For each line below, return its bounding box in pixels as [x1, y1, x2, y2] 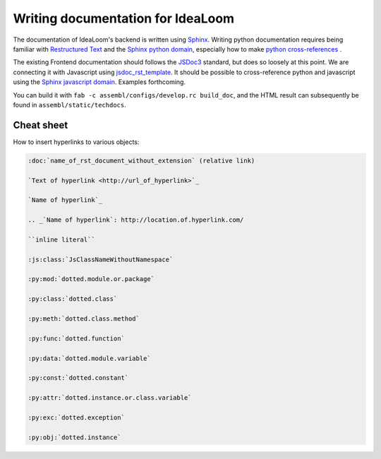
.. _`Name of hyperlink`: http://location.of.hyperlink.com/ [28, 216, 244, 224]
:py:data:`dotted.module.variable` [28, 354, 151, 362]
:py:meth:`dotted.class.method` [28, 315, 140, 323]
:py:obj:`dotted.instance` [28, 433, 121, 441]
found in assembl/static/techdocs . [13, 100, 126, 109]
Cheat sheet [13, 119, 68, 131]
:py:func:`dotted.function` [28, 334, 125, 342]
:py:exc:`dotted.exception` [28, 413, 125, 422]
